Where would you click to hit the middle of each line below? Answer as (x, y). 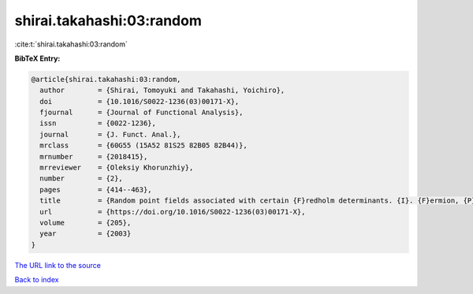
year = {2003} (86, 234)
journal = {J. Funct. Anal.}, (110, 134)
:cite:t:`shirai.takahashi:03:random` (71, 44)
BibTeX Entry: (37, 58)
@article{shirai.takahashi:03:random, (106, 79)
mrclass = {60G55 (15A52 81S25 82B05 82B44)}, (143, 145)
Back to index (37, 280)
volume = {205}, (86, 223)
